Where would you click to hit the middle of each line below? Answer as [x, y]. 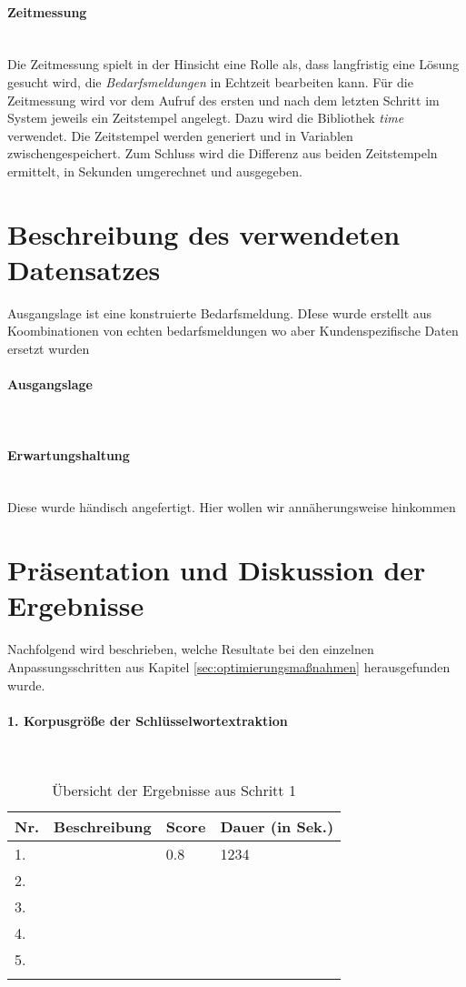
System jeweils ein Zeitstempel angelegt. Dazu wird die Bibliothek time [206, 118]
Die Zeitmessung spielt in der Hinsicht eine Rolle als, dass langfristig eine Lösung [233, 64]
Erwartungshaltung [69, 454]
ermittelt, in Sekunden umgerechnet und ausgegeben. [155, 171]
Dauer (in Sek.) [277, 826]
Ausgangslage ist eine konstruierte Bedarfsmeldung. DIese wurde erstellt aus [220, 312]
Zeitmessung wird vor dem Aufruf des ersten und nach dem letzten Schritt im [223, 100]
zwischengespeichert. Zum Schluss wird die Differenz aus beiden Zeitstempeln [223, 153]
